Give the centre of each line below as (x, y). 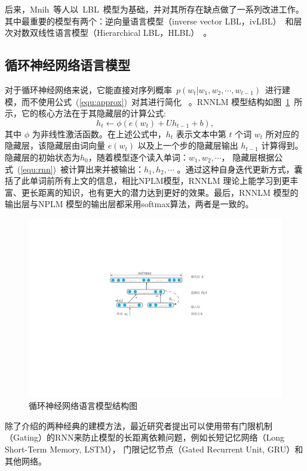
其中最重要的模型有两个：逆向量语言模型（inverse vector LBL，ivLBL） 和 (149, 21)
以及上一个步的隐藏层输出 (188, 145)
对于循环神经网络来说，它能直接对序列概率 (88, 89)
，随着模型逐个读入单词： (138, 157)
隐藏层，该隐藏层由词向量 (55, 145)
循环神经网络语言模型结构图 (83, 406)
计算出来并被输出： (107, 169)
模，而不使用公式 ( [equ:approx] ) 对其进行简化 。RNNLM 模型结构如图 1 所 (154, 101)
